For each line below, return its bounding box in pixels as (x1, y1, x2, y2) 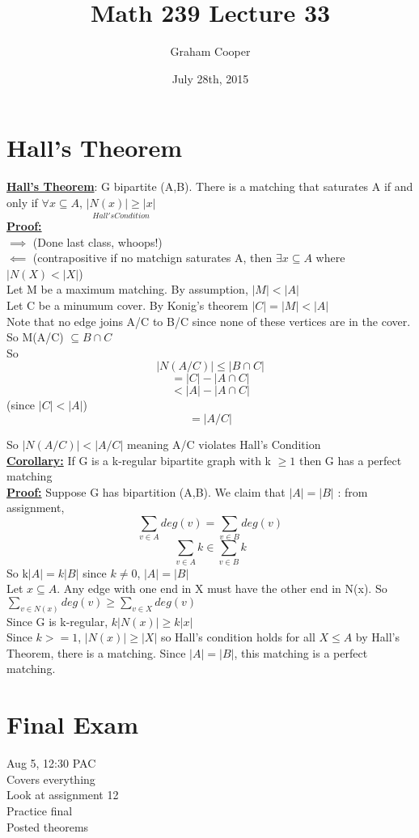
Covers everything (6, 770, 95, 787)
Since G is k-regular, (6, 612, 108, 629)
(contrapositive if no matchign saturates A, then (32, 249, 273, 266)
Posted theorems (6, 818, 89, 835)
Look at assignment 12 (6, 786, 119, 803)
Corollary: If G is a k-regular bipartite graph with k (6, 451, 271, 468)
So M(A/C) (6, 328, 64, 345)
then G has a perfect (298, 451, 402, 468)
